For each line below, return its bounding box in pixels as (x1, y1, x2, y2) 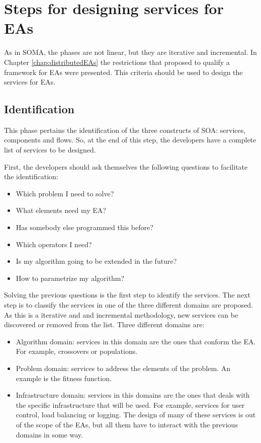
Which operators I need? (16, 239, 92, 249)
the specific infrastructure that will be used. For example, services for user (16, 399, 245, 410)
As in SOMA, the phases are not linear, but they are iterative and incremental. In (4, 47, 257, 57)
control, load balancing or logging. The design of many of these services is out (16, 409, 256, 420)
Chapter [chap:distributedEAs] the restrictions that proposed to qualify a (4, 56, 230, 67)
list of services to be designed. (4, 144, 96, 155)
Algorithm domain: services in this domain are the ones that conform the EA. (16, 336, 256, 346)
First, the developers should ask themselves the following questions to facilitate (4, 161, 248, 172)
